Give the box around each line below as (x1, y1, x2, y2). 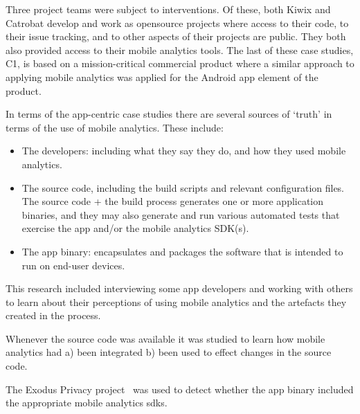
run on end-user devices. (21, 258, 125, 272)
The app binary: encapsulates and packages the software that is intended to (21, 244, 343, 258)
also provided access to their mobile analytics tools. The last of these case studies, (6, 42, 354, 57)
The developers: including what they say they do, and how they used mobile (21, 143, 346, 158)
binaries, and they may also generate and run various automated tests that (21, 207, 340, 222)
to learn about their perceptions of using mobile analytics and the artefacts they (6, 294, 347, 309)
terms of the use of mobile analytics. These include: (6, 120, 224, 134)
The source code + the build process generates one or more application (21, 194, 324, 208)
